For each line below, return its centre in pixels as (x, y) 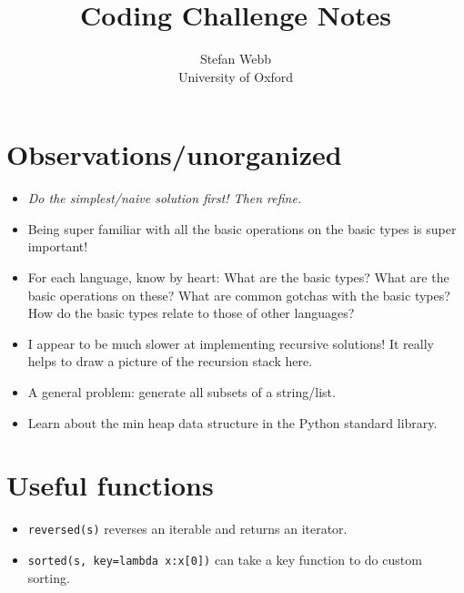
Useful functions (110, 485)
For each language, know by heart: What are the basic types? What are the (238, 277)
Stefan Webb (236, 59)
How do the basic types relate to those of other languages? (191, 313)
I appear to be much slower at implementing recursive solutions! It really (231, 343)
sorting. (49, 577)
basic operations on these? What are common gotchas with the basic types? (239, 295)
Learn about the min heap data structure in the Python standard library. (232, 422)
